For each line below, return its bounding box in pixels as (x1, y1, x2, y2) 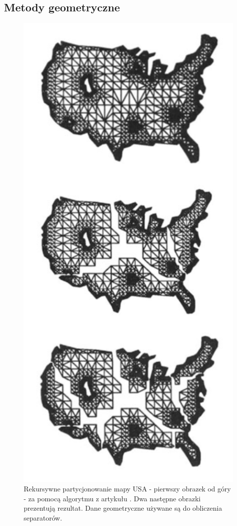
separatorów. (24, 512, 62, 523)
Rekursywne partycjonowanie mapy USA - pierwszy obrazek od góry (24, 484, 231, 494)
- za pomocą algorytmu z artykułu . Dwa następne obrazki (24, 493, 201, 503)
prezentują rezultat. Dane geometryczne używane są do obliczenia (24, 503, 222, 513)
